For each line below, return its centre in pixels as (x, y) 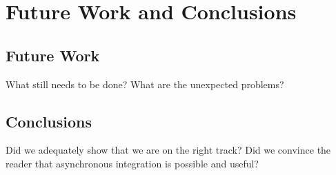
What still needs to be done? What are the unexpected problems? (145, 84)
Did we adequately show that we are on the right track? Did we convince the (168, 150)
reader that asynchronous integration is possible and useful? (132, 163)
